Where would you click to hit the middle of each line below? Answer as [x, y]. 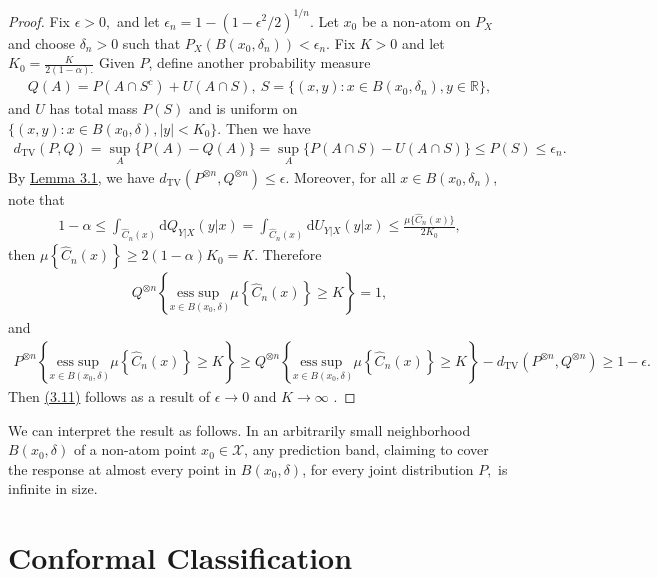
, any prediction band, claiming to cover [366, 449]
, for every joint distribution [388, 468]
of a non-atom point [135, 449]
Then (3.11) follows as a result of [109, 395]
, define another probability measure [259, 62]
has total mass [93, 108]
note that [36, 198]
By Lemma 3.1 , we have [81, 176]
